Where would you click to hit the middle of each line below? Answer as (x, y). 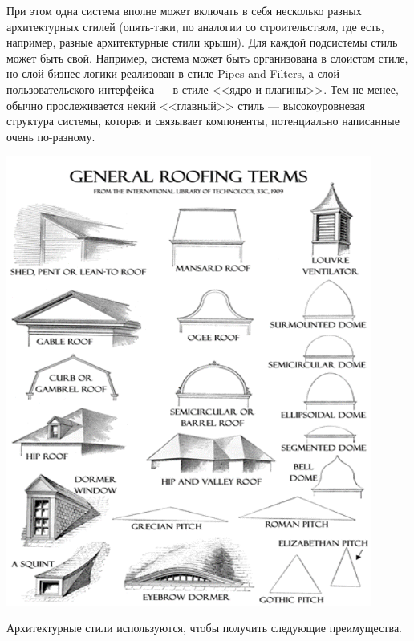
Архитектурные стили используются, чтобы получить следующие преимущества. (204, 628)
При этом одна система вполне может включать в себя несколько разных (184, 10)
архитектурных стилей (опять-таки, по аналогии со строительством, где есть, (195, 26)
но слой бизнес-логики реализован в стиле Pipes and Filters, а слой (173, 73)
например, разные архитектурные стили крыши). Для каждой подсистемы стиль (202, 42)
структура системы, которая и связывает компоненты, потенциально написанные (203, 121)
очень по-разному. (51, 136)
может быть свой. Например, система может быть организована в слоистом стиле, (207, 57)
